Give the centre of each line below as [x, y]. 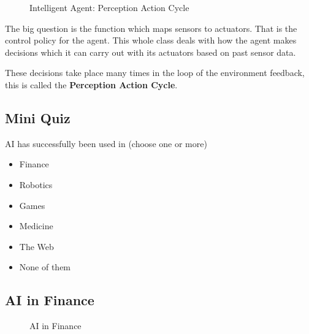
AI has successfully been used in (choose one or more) [106, 143]
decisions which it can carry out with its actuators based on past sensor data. [151, 52]
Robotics [36, 184]
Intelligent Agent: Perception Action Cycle [109, 7]
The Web [36, 246]
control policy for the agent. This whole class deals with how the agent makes [151, 40]
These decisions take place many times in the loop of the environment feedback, [155, 73]
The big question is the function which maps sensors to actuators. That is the [151, 28]
